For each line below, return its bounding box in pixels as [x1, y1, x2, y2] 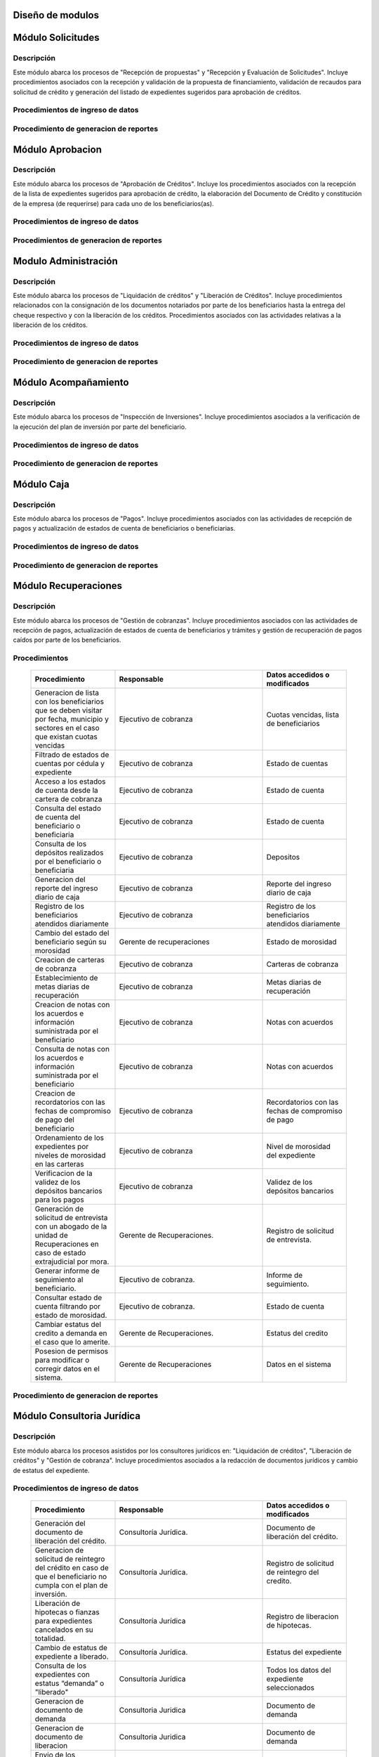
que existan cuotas [34, 732, 98, 741]
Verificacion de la [34, 1169, 93, 1179]
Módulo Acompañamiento [13, 377, 129, 389]
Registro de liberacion [266, 1612, 339, 1621]
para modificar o [34, 1355, 90, 1365]
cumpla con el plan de [34, 1580, 108, 1590]
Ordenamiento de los [34, 1133, 105, 1143]
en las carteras [34, 1160, 84, 1169]
